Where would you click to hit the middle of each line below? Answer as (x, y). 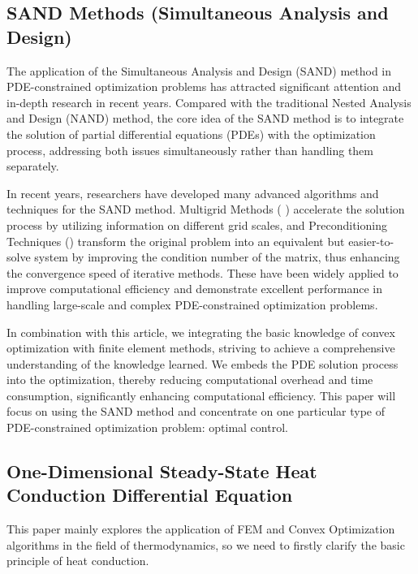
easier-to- (371, 241)
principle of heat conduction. (78, 561)
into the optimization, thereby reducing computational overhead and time (190, 380)
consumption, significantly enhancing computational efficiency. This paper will (201, 395)
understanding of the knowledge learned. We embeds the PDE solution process (203, 363)
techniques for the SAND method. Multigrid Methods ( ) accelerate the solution (206, 209)
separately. (33, 166)
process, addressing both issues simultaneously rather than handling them (190, 150)
